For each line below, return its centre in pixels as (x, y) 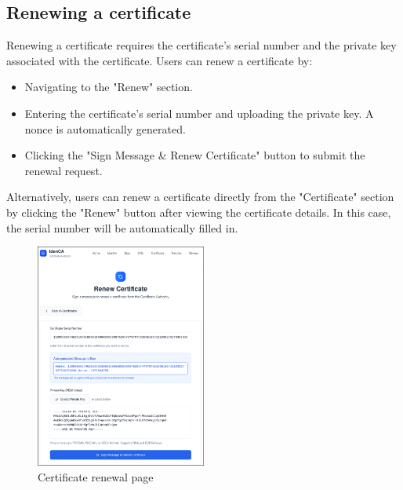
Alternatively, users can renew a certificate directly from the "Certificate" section (200, 197)
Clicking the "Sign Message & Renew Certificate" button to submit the (195, 155)
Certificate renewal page (96, 476)
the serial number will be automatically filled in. (122, 227)
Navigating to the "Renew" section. (109, 87)
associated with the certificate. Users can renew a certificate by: (160, 60)
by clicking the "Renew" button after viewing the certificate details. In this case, (199, 212)
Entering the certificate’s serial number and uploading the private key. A (199, 113)
